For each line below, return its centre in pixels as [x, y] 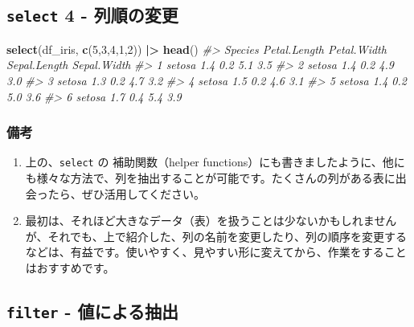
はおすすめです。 [70, 268]
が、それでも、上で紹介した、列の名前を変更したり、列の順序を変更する [216, 236]
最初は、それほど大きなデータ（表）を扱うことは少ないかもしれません [211, 221]
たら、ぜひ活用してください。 [126, 193]
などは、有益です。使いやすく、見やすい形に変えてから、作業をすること [216, 252]
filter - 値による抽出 [92, 311]
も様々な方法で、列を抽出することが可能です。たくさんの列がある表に [210, 178]
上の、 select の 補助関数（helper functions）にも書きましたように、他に [215, 162]
